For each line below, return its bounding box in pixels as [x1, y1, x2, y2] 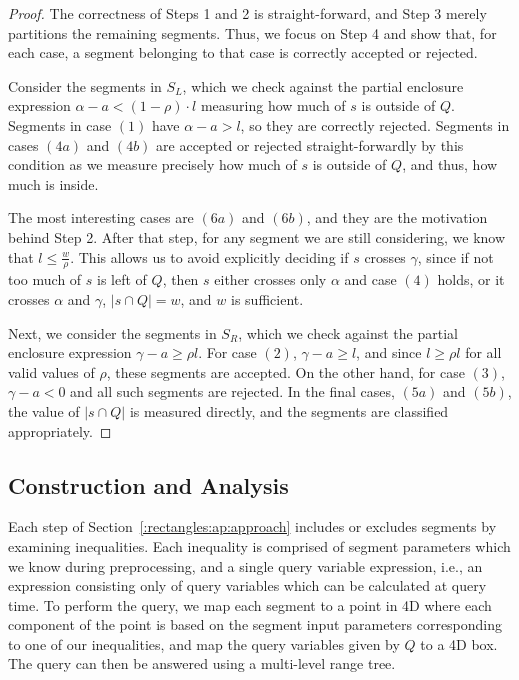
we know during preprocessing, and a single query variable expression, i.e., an [8, 555, 483, 576]
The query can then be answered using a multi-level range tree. [8, 653, 396, 674]
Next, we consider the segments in [8, 322, 217, 343]
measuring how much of [200, 95, 346, 116]
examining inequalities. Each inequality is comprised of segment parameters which [8, 535, 511, 556]
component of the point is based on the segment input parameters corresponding [8, 614, 503, 635]
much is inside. [8, 173, 99, 194]
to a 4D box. [420, 633, 498, 654]
